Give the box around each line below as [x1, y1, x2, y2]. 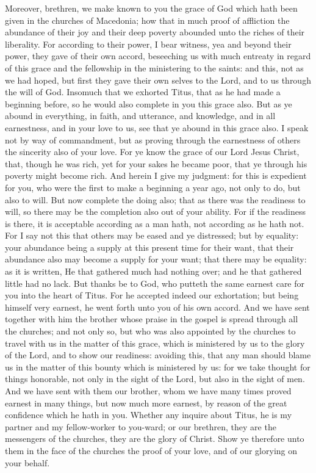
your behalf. [5, 456, 50, 469]
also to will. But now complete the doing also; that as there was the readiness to [5, 193, 306, 206]
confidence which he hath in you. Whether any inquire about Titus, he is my [5, 408, 292, 421]
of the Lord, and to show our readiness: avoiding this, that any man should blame [5, 348, 311, 361]
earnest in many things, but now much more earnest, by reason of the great [5, 396, 287, 409]
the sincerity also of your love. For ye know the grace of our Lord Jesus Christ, [5, 145, 300, 158]
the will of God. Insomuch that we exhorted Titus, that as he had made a [5, 85, 281, 98]
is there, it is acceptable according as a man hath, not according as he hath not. [5, 217, 304, 229]
